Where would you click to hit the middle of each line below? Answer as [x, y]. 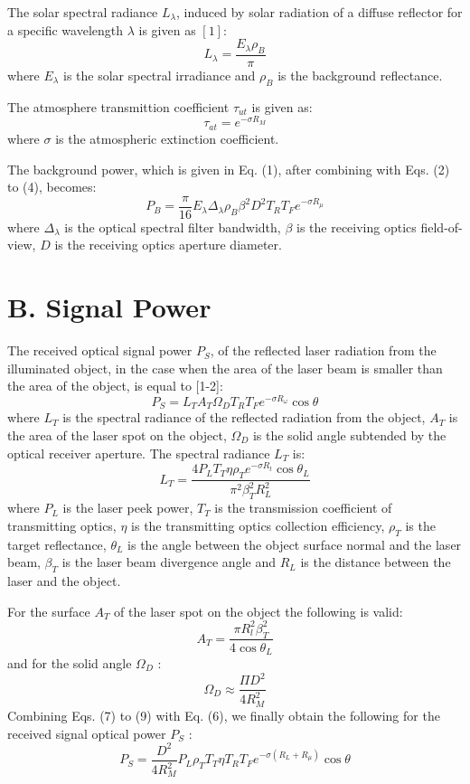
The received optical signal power [100, 350]
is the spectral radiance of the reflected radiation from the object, [244, 417]
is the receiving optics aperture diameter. [168, 245]
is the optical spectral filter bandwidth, [173, 227]
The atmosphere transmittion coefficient [118, 106]
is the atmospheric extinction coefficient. [167, 138]
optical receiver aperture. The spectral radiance [139, 453]
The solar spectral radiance [83, 12]
